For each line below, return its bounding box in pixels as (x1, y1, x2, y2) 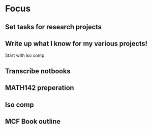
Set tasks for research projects (5, 23, 102, 31)
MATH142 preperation (5, 84, 74, 92)
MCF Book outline (5, 117, 61, 126)
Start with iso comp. (5, 52, 46, 58)
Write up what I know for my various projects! (5, 39, 148, 47)
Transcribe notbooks (5, 67, 71, 75)
